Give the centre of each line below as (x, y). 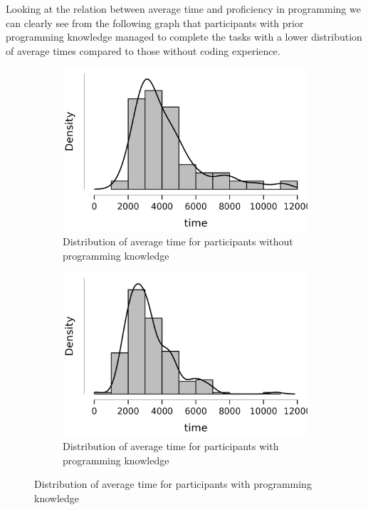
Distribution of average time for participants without (178, 241)
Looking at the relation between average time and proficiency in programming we (183, 9)
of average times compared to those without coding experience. (143, 50)
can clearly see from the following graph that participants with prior (155, 22)
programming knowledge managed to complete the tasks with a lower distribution (184, 37)
